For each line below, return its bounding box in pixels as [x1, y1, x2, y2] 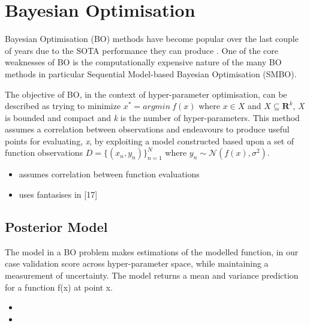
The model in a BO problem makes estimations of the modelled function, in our [5, 245, 299, 258]
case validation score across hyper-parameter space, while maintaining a [5, 257, 269, 270]
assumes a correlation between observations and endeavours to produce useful [5, 123, 290, 135]
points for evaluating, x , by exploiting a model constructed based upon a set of [5, 134, 294, 147]
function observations [5, 146, 83, 159]
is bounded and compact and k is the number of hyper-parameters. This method [5, 111, 300, 123]
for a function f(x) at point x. [5, 280, 113, 293]
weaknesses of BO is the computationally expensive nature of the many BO [5, 56, 282, 68]
